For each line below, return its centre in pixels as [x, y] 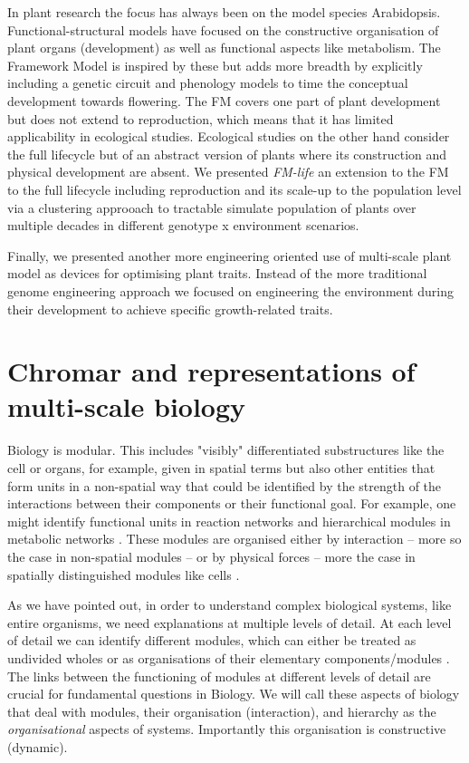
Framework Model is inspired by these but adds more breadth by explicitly [215, 65]
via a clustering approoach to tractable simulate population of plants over [212, 207]
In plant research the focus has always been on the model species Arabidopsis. [224, 12]
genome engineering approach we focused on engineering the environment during [231, 290]
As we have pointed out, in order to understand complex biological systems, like [230, 605]
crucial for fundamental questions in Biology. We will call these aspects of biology [234, 694]
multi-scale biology [127, 406]
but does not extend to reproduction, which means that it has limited [201, 118]
